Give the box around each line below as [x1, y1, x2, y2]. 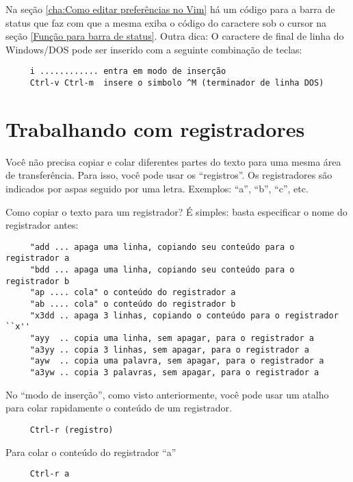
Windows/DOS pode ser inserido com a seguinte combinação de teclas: [5, 42, 302, 56]
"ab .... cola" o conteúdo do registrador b [29, 299, 236, 309]
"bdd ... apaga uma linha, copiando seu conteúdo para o [29, 265, 295, 275]
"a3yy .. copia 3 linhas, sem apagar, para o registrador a [29, 344, 309, 355]
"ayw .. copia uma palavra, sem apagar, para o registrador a [29, 356, 324, 366]
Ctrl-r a [29, 469, 70, 479]
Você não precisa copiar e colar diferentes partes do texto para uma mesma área [5, 154, 341, 168]
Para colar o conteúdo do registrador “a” [5, 444, 176, 459]
